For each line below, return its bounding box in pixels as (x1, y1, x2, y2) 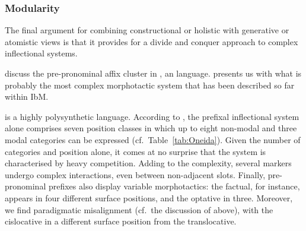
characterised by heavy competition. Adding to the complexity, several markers (5, 157, 292, 169)
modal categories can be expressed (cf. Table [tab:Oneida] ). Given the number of (5, 133, 301, 145)
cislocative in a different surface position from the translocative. (5, 215, 237, 227)
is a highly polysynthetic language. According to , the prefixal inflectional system (5, 110, 299, 122)
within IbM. (5, 90, 49, 103)
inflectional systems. (5, 47, 78, 59)
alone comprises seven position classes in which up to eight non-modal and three (5, 122, 297, 134)
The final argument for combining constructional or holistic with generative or (5, 24, 289, 36)
